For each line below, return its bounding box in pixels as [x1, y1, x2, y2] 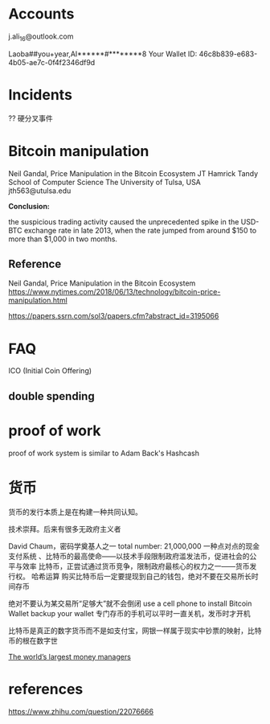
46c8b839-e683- [198, 49, 258, 59]
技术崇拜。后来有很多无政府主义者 [8, 524, 121, 533]
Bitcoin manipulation [8, 142, 149, 160]
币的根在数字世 [8, 636, 58, 645]
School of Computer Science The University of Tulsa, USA [8, 177, 201, 187]
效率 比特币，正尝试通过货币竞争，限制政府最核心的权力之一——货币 [22, 561, 250, 571]
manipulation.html [8, 295, 68, 306]
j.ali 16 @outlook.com [8, 31, 74, 43]
